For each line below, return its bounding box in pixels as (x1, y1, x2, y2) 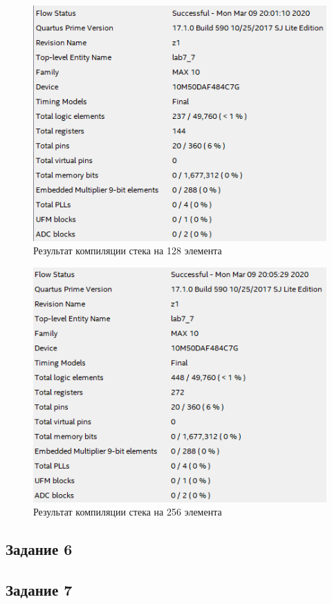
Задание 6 (6, 538, 73, 560)
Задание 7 (6, 578, 73, 600)
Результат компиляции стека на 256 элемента (33, 504, 222, 519)
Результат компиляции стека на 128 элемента (33, 243, 222, 258)
